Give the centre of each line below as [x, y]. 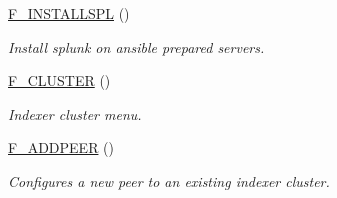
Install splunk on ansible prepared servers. [136, 46]
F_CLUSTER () [59, 80]
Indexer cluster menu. [75, 113]
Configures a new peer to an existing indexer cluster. [169, 180]
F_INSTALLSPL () [69, 13]
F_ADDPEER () [61, 147]
